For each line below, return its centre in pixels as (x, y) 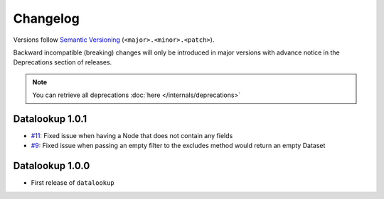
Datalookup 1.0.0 (52, 166)
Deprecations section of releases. (63, 62)
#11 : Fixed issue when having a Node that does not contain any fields (132, 136)
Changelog (46, 18)
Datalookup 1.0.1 (50, 119)
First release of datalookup (73, 183)
